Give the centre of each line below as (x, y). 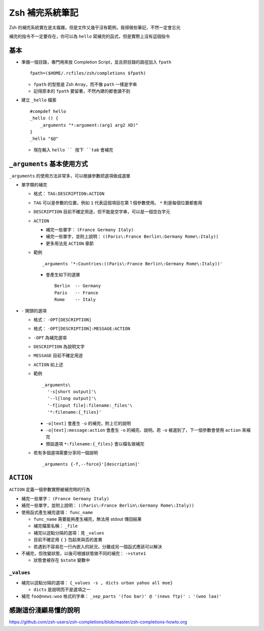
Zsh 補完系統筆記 (44, 13)
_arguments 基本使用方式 (48, 164)
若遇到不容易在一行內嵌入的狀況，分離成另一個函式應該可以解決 (98, 546)
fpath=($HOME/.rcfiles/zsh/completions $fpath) (88, 73)
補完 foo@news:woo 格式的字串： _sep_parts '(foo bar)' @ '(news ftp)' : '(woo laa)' (121, 596)
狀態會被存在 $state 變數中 (62, 560)
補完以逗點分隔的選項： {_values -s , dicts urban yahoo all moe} (97, 583)
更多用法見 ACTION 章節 (70, 243)
